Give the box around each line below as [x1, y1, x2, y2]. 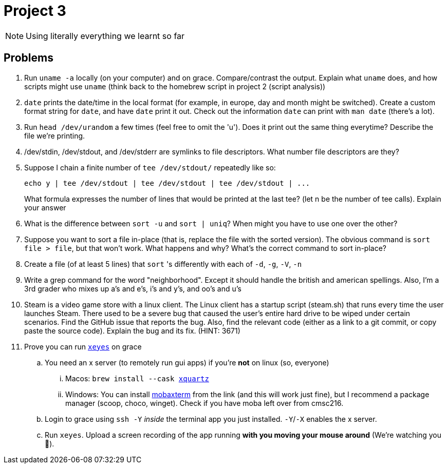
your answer [24, 203, 66, 212]
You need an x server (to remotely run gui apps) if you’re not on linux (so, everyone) [45, 358, 329, 367]
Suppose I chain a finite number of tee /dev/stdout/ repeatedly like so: [24, 163, 276, 172]
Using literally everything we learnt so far [26, 30, 185, 41]
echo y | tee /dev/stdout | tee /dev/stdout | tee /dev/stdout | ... [24, 179, 310, 187]
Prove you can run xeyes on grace [24, 342, 142, 351]
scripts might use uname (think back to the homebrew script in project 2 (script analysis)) [24, 82, 326, 91]
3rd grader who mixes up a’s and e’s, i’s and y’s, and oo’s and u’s [24, 284, 241, 293]
